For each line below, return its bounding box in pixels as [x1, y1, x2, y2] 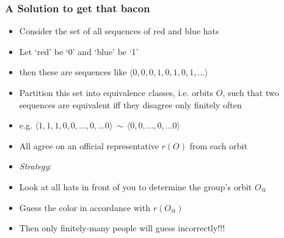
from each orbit [189, 139, 247, 152]
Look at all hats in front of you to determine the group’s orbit [19, 180, 252, 193]
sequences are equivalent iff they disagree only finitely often [19, 98, 242, 111]
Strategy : [19, 160, 52, 173]
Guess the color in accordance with [19, 201, 150, 214]
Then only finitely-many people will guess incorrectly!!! [19, 221, 225, 234]
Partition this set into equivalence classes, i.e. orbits [19, 86, 214, 99]
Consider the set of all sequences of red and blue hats [19, 24, 219, 37]
